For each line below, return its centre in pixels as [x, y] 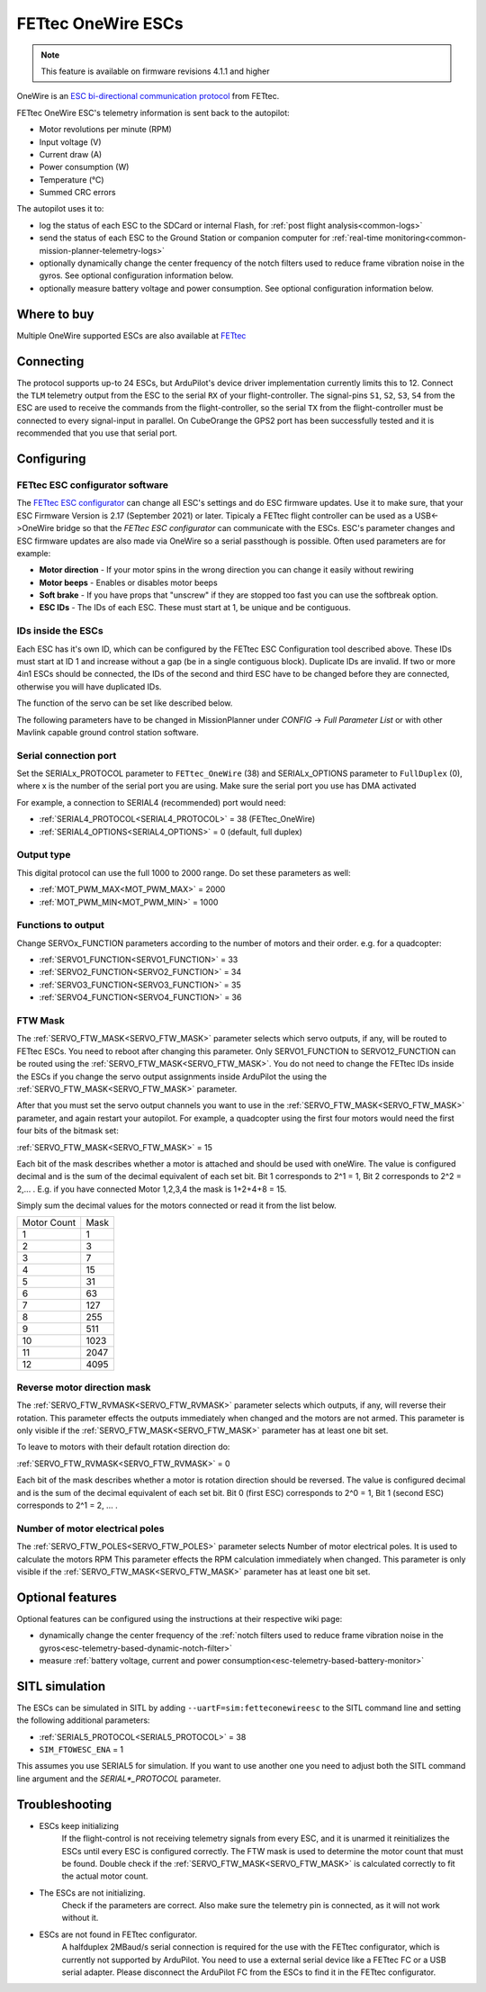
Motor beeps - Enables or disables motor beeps [128, 582]
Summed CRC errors [77, 193]
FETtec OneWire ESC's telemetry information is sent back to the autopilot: [153, 113]
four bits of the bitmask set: [67, 1131]
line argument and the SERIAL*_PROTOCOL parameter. [119, 1779]
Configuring [51, 459]
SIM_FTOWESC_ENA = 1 [81, 1750]
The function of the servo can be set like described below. [125, 703]
